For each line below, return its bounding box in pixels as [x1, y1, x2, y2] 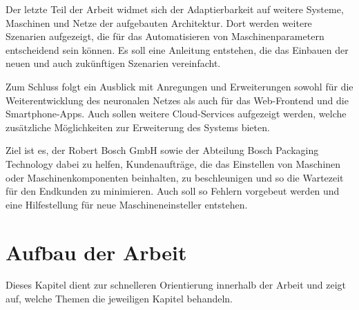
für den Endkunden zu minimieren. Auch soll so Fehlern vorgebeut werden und [6, 184, 340, 198]
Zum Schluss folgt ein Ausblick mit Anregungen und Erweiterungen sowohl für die [6, 79, 353, 93]
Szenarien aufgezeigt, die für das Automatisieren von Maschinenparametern [6, 29, 324, 43]
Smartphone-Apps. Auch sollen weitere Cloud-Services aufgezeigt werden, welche [6, 106, 347, 121]
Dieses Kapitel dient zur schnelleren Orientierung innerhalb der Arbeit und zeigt [6, 278, 347, 292]
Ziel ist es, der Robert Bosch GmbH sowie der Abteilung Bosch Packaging [6, 143, 319, 157]
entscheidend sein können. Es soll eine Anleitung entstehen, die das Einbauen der [6, 42, 349, 57]
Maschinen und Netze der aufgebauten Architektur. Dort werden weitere [6, 15, 312, 30]
